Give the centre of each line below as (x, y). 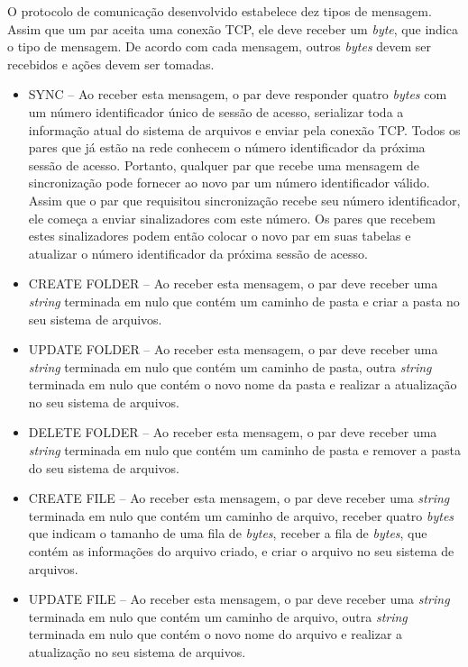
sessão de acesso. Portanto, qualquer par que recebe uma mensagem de (224, 164)
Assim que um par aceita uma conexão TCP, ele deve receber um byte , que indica (233, 28)
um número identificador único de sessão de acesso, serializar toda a (216, 111)
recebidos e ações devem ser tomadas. (111, 64)
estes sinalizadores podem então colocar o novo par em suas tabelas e (220, 236)
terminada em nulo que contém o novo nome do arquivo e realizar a (216, 634)
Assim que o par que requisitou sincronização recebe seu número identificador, (244, 200)
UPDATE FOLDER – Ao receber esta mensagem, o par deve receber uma (233, 349)
